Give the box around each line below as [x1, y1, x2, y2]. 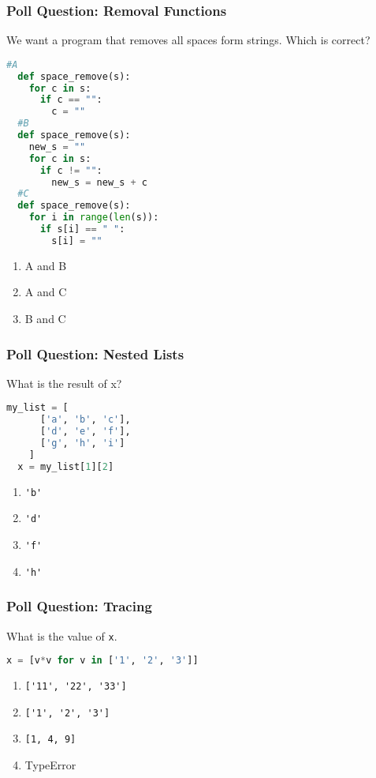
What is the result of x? [6, 374, 122, 391]
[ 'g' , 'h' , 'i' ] [39, 438, 125, 449]
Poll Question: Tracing [6, 596, 152, 616]
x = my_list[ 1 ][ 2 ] [17, 460, 114, 472]
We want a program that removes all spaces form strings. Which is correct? [6, 32, 370, 48]
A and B [24, 257, 67, 273]
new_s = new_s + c [51, 176, 148, 188]
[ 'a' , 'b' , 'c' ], [39, 414, 131, 426]
